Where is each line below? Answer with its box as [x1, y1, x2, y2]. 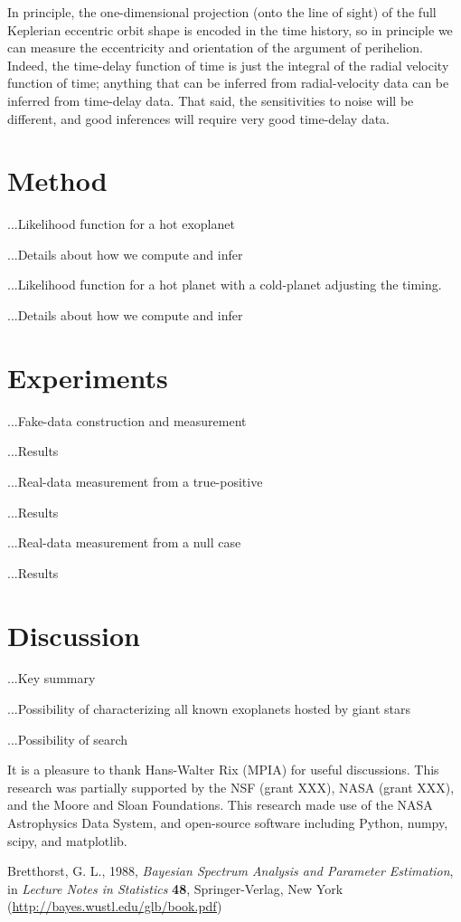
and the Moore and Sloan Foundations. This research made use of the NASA [7, 795, 433, 814]
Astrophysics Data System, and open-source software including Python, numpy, [7, 813, 448, 832]
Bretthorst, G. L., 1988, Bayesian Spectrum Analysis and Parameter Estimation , [7, 861, 454, 880]
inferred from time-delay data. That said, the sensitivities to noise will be [7, 90, 414, 109]
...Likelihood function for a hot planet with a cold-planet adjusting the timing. [7, 275, 442, 294]
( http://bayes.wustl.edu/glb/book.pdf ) [7, 897, 222, 916]
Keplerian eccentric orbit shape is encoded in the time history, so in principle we [7, 20, 453, 39]
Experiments [7, 358, 168, 395]
